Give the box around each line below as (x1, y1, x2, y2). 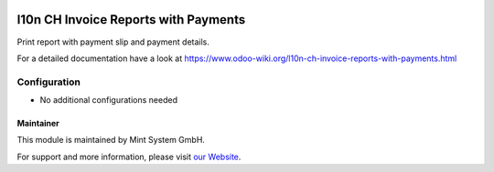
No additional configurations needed (39, 95, 178, 106)
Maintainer (16, 118, 59, 129)
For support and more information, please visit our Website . (16, 151, 242, 162)
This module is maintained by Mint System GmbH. (16, 135, 206, 146)
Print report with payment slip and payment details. (16, 36, 210, 47)
